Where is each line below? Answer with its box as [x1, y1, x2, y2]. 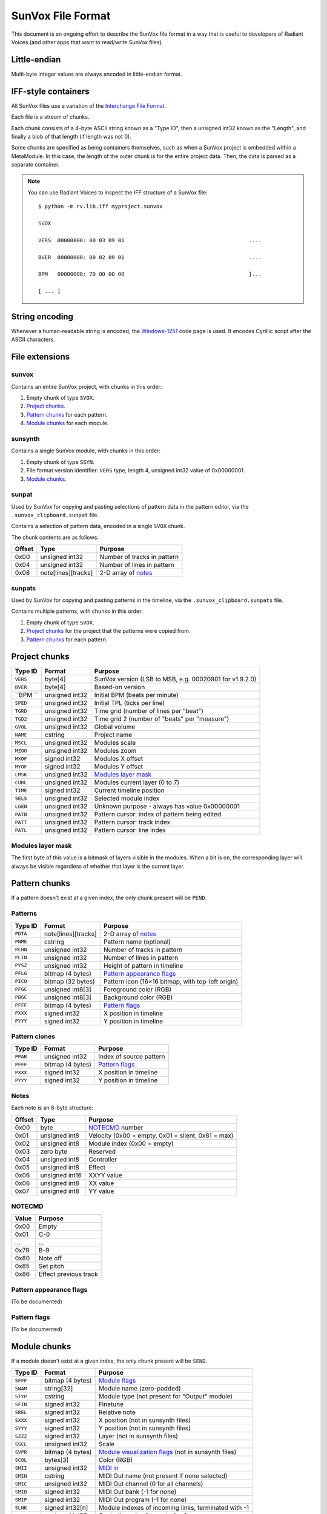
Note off [38, 1254, 62, 1263]
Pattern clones [11, 1032, 56, 1040]
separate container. [11, 161, 60, 168]
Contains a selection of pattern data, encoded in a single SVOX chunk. [11, 523, 185, 530]
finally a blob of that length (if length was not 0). [11, 133, 131, 140]
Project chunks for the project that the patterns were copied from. [26, 627, 191, 635]
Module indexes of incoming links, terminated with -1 [98, 1504, 249, 1512]
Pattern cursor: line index [94, 826, 167, 835]
